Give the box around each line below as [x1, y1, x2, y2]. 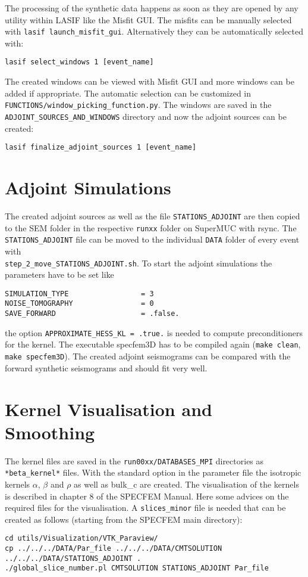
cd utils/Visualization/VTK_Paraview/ [5, 534, 158, 543]
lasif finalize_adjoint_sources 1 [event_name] [5, 143, 197, 152]
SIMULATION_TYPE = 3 [5, 289, 154, 298]
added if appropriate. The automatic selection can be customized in [5, 86, 252, 99]
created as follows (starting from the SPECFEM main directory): [5, 513, 243, 525]
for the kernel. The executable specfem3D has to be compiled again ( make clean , [5, 338, 301, 350]
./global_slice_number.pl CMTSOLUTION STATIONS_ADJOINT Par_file [5, 564, 269, 573]
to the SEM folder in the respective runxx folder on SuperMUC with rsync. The [5, 221, 297, 234]
